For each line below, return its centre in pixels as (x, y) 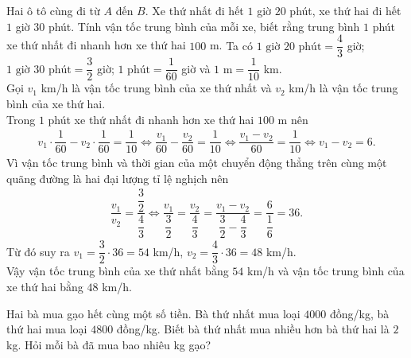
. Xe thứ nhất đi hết (194, 10)
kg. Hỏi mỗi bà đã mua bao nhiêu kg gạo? (109, 344)
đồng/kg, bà (360, 313)
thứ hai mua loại (47, 329)
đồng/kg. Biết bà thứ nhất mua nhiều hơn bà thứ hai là (253, 329)
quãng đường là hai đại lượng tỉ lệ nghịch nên (118, 178)
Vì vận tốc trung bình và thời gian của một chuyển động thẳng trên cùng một (197, 163)
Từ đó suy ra (38, 251)
